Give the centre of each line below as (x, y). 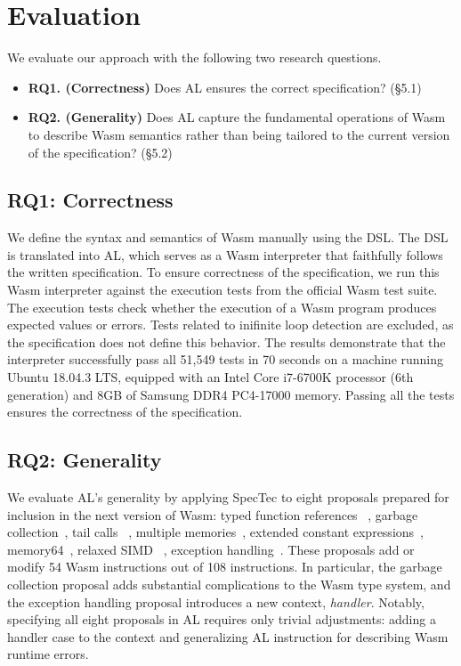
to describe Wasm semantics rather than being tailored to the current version (239, 134)
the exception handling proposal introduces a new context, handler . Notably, (216, 601)
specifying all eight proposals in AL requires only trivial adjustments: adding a (222, 619)
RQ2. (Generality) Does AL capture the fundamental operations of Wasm (237, 117)
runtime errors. (48, 654)
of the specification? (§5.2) (100, 152)
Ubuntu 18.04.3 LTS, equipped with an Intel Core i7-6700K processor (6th (210, 377)
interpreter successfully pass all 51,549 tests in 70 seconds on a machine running (226, 359)
